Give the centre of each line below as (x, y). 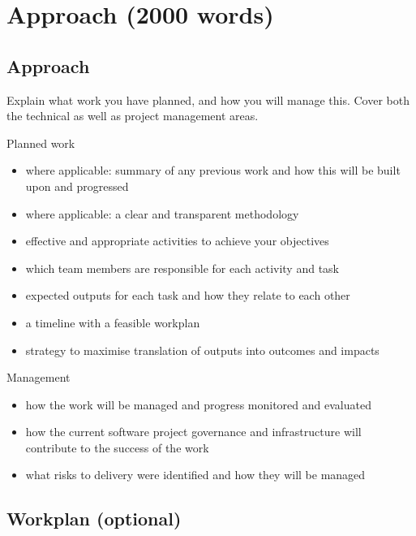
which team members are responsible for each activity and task (182, 268)
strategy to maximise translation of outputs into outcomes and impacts (202, 350)
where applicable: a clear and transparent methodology (162, 213)
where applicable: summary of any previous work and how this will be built (213, 170)
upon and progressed (77, 186)
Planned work (41, 143)
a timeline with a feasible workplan (113, 322)
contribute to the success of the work (117, 447)
